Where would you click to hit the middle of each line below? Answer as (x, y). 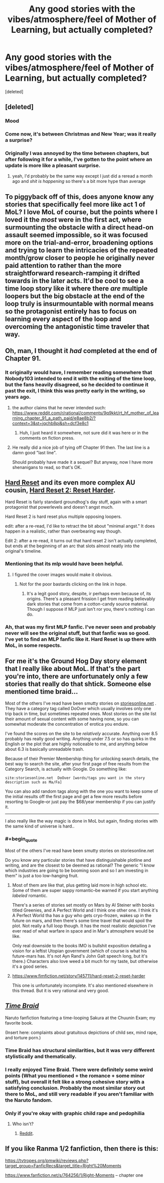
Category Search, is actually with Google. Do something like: (66, 769)
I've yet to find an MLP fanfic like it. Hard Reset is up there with (81, 639)
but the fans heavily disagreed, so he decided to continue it (77, 385)
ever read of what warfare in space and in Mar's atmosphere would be (83, 931)
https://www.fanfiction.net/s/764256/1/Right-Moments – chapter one (74, 1175)
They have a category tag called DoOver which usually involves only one (78, 709)
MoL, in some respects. (33, 645)
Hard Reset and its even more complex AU (70, 482)
